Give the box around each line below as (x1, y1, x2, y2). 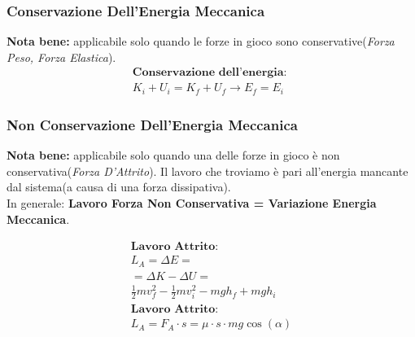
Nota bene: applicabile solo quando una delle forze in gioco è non (7, 147, 340, 164)
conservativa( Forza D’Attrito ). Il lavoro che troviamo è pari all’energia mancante (7, 162, 408, 179)
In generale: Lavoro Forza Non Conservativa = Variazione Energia (7, 194, 377, 211)
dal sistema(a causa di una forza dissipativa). (7, 178, 231, 195)
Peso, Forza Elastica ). (7, 48, 116, 65)
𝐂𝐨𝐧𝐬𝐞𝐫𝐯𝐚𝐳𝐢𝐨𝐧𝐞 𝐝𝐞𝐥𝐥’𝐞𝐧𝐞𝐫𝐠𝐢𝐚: (132, 67, 287, 79)
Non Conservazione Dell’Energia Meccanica (7, 114, 298, 134)
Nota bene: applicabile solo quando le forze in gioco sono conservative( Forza (7, 33, 395, 50)
